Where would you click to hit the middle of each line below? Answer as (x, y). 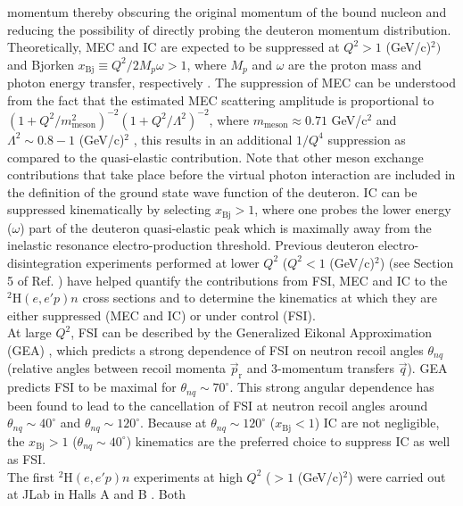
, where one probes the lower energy (353, 209)
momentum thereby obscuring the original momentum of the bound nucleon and (227, 12)
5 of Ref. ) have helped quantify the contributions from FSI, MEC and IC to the (227, 280)
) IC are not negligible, (377, 423)
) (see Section (417, 262)
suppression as (367, 139)
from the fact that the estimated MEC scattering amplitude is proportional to (221, 100)
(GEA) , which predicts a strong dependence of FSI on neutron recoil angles (215, 349)
